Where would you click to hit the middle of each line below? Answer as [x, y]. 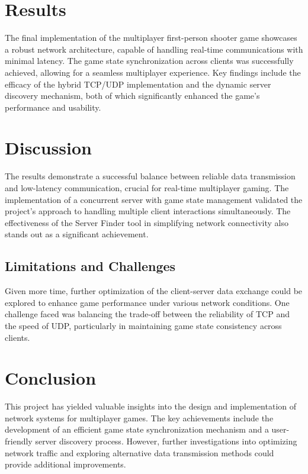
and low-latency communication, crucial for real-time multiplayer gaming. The [147, 188]
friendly [19, 441]
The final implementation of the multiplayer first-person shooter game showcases [151, 38]
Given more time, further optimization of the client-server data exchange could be [154, 291]
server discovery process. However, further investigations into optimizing [166, 441]
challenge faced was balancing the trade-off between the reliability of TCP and [147, 314]
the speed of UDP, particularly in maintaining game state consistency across [143, 325]
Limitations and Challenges [90, 266]
